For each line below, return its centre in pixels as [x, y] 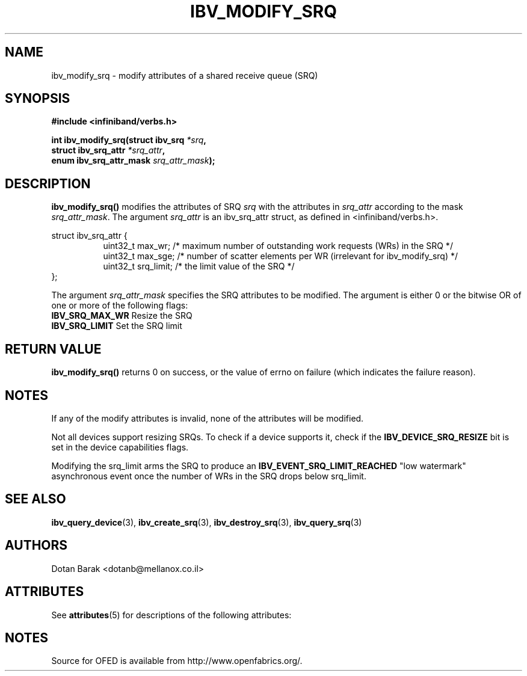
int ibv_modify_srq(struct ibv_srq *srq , [129, 140]
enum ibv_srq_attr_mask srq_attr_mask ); [133, 161]
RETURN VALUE [53, 349]
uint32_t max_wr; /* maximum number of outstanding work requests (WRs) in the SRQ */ [278, 246]
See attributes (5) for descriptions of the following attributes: [171, 615]
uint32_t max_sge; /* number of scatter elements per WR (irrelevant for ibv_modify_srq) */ [281, 256]
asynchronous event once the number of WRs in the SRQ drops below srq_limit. [209, 476]
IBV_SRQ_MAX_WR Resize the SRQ [122, 316]
